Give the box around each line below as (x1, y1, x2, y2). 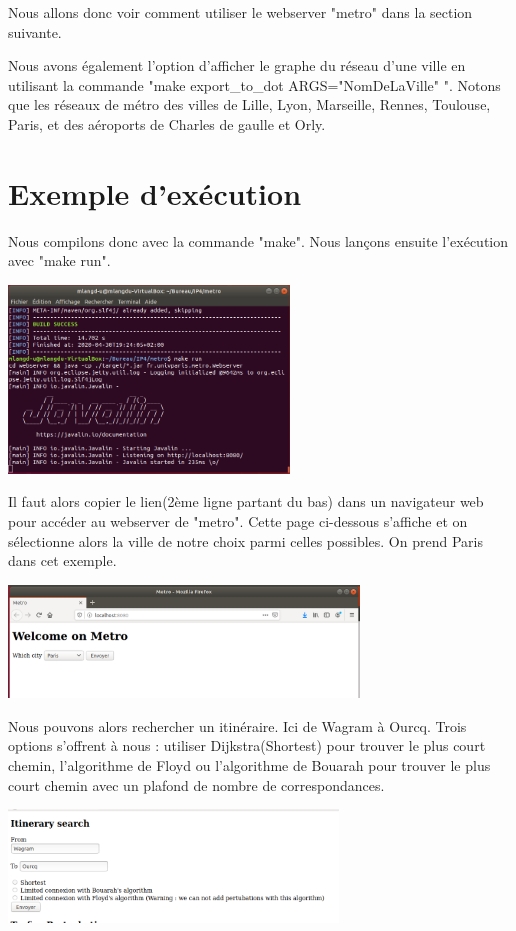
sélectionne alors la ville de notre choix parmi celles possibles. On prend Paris (8, 530, 483, 551)
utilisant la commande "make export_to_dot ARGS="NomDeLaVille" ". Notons (8, 74, 501, 95)
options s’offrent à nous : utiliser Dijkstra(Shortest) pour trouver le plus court (8, 735, 486, 756)
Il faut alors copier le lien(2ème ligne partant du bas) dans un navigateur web (8, 491, 484, 512)
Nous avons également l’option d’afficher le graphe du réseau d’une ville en (8, 55, 466, 76)
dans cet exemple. (8, 550, 117, 571)
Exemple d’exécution (8, 172, 302, 213)
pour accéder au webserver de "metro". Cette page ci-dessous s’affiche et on (8, 511, 468, 532)
